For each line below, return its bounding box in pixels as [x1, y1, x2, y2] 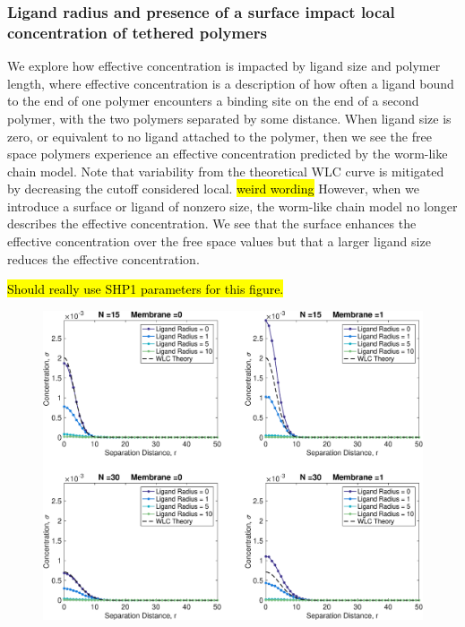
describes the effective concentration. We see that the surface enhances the [7, 214, 417, 233]
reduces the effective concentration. [7, 249, 200, 268]
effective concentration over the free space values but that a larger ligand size [7, 232, 431, 251]
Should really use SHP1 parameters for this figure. [7, 279, 284, 298]
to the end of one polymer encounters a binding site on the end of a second [7, 91, 419, 110]
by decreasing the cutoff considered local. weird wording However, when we [7, 179, 419, 198]
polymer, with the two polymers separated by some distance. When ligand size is [7, 108, 452, 127]
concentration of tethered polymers [7, 21, 267, 43]
